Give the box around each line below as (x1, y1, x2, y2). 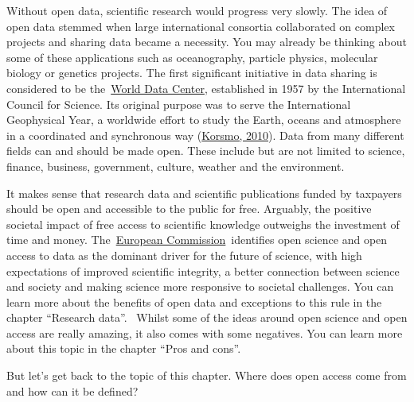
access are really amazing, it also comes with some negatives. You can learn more (6, 324, 403, 341)
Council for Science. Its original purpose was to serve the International (6, 95, 351, 112)
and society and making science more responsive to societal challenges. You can (6, 278, 394, 295)
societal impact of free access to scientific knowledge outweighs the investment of (6, 215, 400, 232)
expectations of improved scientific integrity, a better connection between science (6, 262, 400, 279)
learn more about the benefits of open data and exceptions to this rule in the (6, 293, 382, 310)
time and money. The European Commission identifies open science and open (6, 231, 388, 248)
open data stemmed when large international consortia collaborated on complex (6, 17, 395, 34)
